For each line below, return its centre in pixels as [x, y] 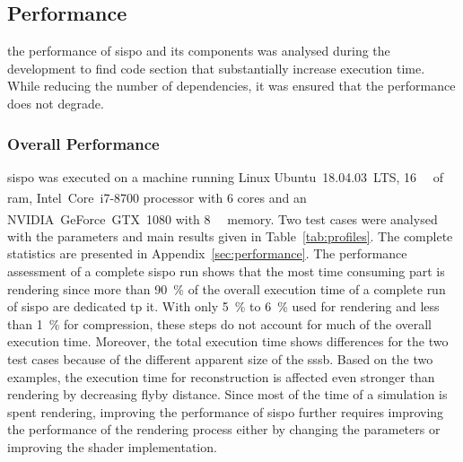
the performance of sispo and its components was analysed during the [199, 51]
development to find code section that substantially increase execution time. [216, 68]
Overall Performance [83, 143]
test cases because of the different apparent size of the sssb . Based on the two [220, 359]
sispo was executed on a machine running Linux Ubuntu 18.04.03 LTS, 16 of [226, 176]
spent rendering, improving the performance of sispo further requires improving [226, 411]
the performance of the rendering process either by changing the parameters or [224, 429]
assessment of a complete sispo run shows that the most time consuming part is [226, 271]
